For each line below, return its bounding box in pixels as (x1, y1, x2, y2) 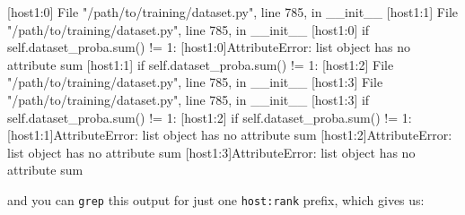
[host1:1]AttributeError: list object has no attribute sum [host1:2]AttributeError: (7, 125, 452, 144)
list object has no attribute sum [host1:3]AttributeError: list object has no (7, 142, 416, 161)
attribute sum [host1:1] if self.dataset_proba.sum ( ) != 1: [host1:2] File (7, 55, 394, 73)
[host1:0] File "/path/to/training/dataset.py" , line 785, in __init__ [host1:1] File (7, 3, 459, 21)
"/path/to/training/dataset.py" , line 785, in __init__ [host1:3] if (7, 90, 370, 108)
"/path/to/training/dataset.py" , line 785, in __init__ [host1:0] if (7, 20, 370, 39)
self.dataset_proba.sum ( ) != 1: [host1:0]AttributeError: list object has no (7, 38, 410, 56)
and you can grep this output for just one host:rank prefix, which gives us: (7, 190, 425, 209)
